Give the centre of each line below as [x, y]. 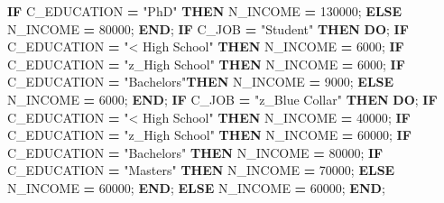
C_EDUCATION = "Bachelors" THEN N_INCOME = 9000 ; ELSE [201, 82]
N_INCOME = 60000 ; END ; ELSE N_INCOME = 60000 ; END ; [196, 187]
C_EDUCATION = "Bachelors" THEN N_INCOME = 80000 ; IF [195, 152]
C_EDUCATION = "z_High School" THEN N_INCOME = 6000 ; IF [206, 64]
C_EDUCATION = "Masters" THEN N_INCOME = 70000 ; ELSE [201, 170]
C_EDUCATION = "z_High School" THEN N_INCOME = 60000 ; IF [209, 135]
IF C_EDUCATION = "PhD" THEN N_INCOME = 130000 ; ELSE [205, 11]
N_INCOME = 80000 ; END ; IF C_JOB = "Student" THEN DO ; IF [208, 28]
